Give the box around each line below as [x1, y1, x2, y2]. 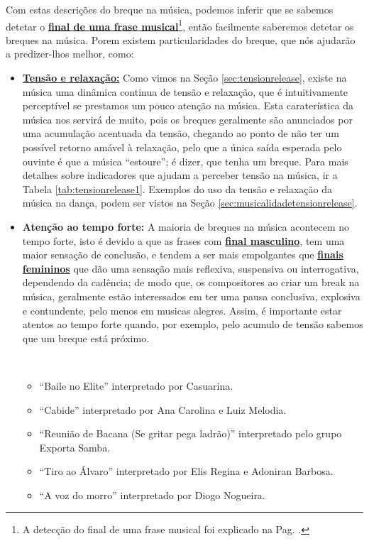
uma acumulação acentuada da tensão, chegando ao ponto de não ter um [22, 126, 339, 141]
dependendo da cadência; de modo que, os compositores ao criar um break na [22, 275, 360, 290]
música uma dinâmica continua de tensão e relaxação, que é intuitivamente [22, 84, 348, 99]
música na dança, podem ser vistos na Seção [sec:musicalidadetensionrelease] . [22, 195, 358, 210]
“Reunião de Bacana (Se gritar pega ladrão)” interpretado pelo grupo [39, 426, 342, 441]
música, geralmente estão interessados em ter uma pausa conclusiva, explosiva [22, 288, 360, 303]
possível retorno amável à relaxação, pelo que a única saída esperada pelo [22, 140, 342, 154]
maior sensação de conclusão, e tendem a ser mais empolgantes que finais [22, 247, 343, 262]
